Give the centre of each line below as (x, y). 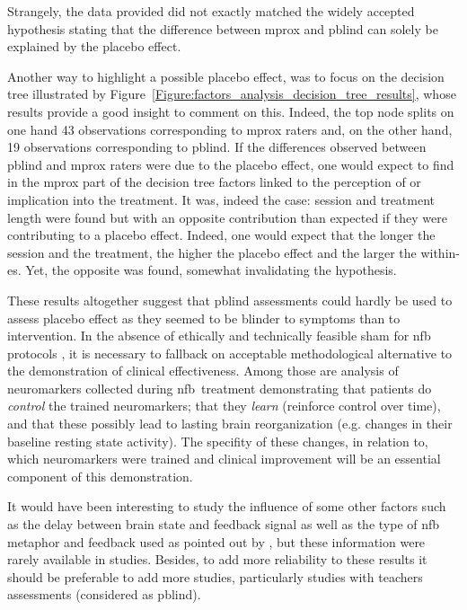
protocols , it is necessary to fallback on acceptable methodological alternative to (230, 353)
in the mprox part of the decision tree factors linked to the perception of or (214, 182)
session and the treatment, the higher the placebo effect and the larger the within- (233, 252)
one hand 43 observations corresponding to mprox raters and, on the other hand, (230, 129)
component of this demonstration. (100, 476)
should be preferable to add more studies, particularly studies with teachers (215, 576)
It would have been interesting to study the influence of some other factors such (227, 506)
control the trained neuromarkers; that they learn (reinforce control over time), (224, 406)
